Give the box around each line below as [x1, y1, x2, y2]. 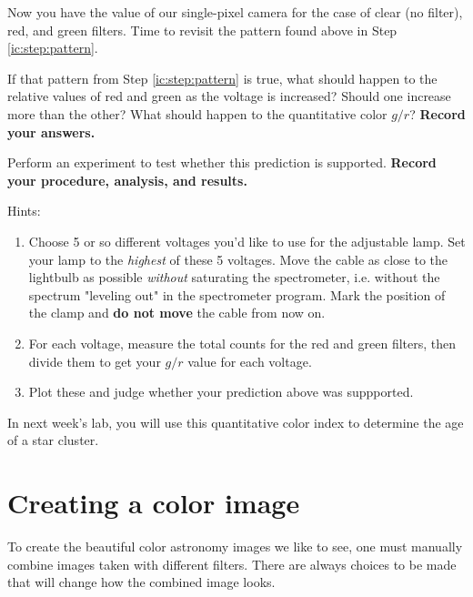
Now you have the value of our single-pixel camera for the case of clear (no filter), [7, 3, 463, 21]
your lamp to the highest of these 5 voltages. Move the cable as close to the [28, 249, 448, 268]
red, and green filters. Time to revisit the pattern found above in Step [7, 20, 398, 39]
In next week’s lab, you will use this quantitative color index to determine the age [7, 412, 464, 431]
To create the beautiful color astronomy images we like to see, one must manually [7, 537, 463, 555]
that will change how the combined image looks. [7, 572, 276, 592]
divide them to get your [28, 351, 161, 370]
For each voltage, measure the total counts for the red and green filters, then [28, 333, 457, 352]
